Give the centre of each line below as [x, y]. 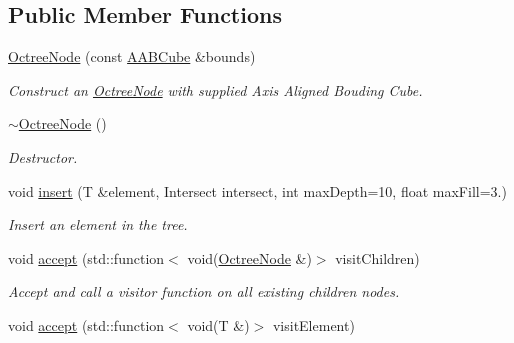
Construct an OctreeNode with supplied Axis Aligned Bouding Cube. [215, 89]
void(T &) [218, 324]
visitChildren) [377, 257]
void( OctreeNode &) [249, 257]
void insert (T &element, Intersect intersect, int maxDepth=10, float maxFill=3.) [257, 190]
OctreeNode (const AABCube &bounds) [132, 56]
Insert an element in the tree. [98, 224]
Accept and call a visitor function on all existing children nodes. [204, 291]
